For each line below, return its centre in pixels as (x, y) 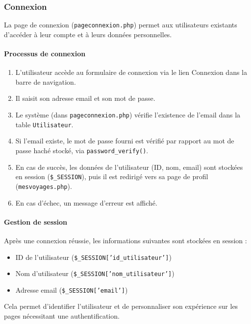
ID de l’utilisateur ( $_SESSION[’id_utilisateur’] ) (93, 257)
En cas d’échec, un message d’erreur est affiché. (86, 202)
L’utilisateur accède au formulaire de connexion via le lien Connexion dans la (131, 72)
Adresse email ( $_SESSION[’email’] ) (72, 289)
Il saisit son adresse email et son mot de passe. (85, 98)
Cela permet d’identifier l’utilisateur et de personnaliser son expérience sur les (121, 306)
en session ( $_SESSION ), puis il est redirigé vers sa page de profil (112, 176)
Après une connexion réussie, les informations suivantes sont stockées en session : (125, 240)
